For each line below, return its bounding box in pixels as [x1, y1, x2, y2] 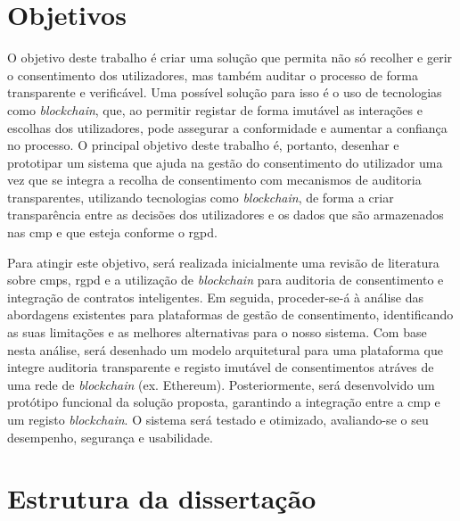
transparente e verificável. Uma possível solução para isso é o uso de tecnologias [7, 83, 442, 102]
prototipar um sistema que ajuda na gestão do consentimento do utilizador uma [7, 153, 443, 171]
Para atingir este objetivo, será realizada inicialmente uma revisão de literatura [7, 252, 439, 271]
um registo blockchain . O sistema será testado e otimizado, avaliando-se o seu [7, 410, 429, 428]
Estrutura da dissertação [7, 480, 316, 517]
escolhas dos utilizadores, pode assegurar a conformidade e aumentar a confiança [7, 118, 448, 136]
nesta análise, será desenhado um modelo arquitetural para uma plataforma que [7, 340, 443, 359]
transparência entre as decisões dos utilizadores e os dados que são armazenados [7, 205, 444, 224]
